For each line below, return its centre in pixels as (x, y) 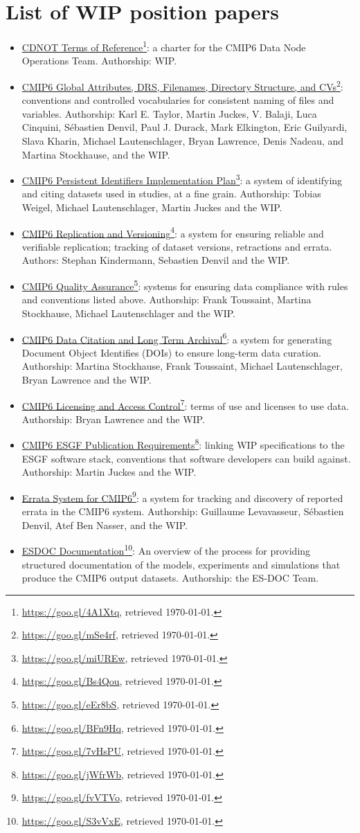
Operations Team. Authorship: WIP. (99, 61)
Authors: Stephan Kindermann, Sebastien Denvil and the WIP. (156, 260)
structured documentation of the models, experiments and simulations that (181, 564)
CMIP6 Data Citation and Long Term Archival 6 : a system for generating (177, 338)
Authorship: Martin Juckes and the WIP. (109, 472)
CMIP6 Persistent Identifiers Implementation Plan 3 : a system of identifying (182, 179)
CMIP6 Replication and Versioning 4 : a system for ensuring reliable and (173, 232)
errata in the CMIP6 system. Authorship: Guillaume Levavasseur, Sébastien (183, 511)
